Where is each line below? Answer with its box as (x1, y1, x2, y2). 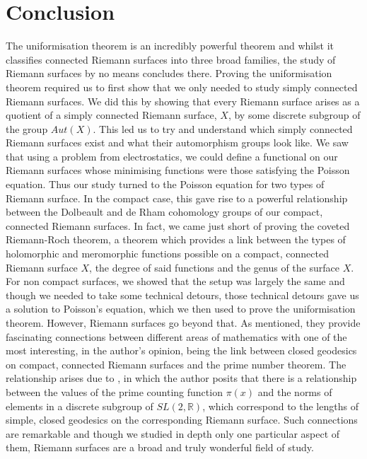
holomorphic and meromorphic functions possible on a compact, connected (6, 246, 329, 261)
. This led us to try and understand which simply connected (93, 121, 353, 136)
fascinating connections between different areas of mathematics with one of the (6, 329, 347, 344)
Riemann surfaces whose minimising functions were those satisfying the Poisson (6, 163, 350, 178)
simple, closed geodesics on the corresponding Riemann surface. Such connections (6, 412, 358, 427)
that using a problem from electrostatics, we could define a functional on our (6, 149, 338, 163)
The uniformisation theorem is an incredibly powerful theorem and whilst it (6, 38, 334, 53)
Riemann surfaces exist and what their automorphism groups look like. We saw (6, 135, 349, 150)
